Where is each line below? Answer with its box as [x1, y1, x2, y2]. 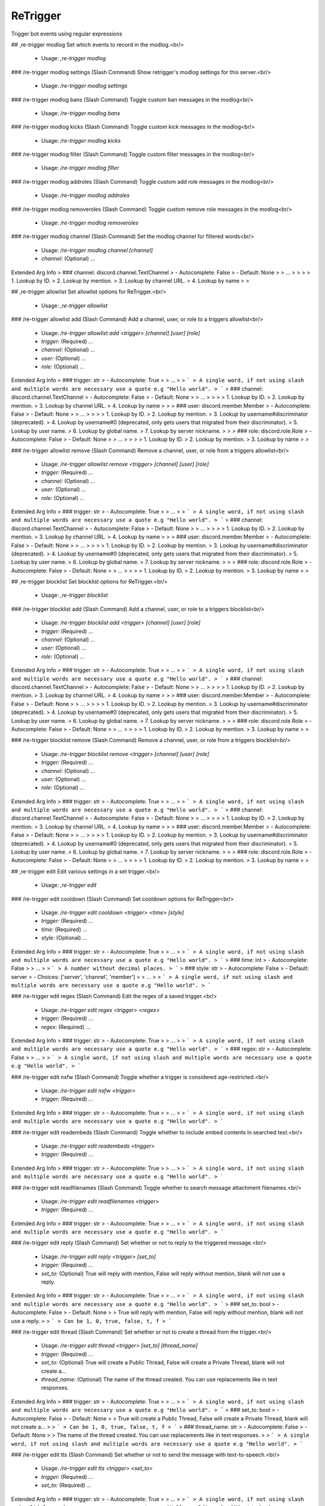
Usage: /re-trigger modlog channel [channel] [41, 246, 153, 254]
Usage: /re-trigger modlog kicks [41, 137, 121, 144]
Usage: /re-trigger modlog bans [41, 109, 120, 117]
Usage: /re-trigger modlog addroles [41, 192, 130, 199]
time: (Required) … [41, 925, 87, 933]
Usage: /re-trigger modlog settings [41, 82, 128, 90]
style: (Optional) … [41, 934, 87, 942]
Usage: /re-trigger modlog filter [41, 164, 120, 172]
